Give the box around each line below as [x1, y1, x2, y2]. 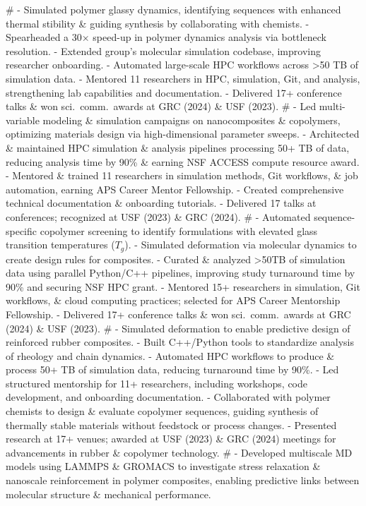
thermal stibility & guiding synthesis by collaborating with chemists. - [6, 16, 309, 30]
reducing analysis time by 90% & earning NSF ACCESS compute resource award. [6, 154, 360, 169]
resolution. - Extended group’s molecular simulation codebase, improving [6, 43, 321, 58]
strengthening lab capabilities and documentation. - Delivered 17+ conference [6, 85, 342, 100]
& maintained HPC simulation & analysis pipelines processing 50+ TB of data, [6, 140, 350, 155]
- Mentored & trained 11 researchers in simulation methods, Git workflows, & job [6, 168, 358, 183]
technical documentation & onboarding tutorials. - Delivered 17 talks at [6, 195, 317, 210]
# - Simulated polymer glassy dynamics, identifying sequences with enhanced [6, 2, 341, 16]
